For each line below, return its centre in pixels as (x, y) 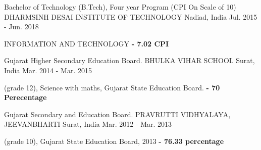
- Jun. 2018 (21, 27)
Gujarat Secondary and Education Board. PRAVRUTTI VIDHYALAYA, (117, 114)
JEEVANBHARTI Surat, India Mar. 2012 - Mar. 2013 (88, 124)
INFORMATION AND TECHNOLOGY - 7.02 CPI (87, 43)
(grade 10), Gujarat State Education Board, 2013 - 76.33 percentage (114, 141)
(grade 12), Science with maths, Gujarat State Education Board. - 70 (112, 87)
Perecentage (25, 97)
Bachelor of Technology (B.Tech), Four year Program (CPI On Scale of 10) (120, 7)
